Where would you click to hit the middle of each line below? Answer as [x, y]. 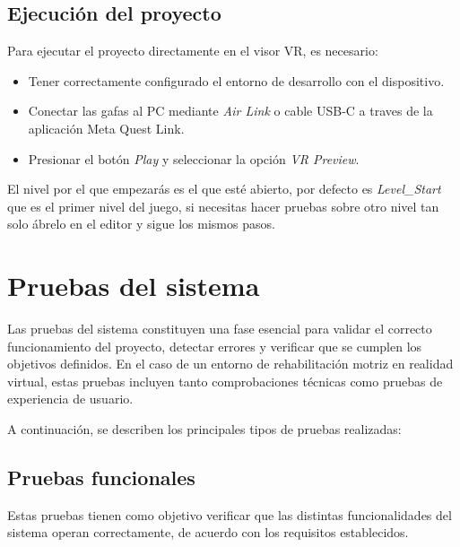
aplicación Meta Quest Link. [106, 128]
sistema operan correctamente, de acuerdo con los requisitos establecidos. [208, 532]
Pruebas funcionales [101, 478]
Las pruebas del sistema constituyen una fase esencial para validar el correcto [220, 329]
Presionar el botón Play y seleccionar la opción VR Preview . [194, 158]
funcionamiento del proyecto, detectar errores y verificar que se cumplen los [215, 346]
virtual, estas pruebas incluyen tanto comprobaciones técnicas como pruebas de [225, 381]
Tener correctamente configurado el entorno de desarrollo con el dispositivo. [236, 80]
